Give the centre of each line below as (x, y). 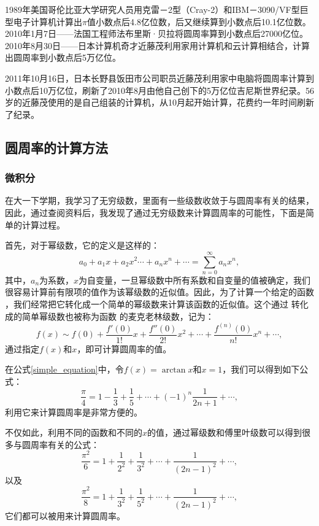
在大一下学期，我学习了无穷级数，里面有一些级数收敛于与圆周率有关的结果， (159, 200)
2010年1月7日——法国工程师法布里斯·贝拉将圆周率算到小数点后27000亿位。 (156, 33)
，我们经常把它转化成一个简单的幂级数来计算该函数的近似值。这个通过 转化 (157, 304)
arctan (174, 370)
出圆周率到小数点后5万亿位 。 (63, 57)
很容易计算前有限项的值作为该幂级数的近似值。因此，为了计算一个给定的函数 (159, 292)
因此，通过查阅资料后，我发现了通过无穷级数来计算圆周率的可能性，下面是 (155, 212)
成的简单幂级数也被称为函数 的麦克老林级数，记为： (110, 316)
